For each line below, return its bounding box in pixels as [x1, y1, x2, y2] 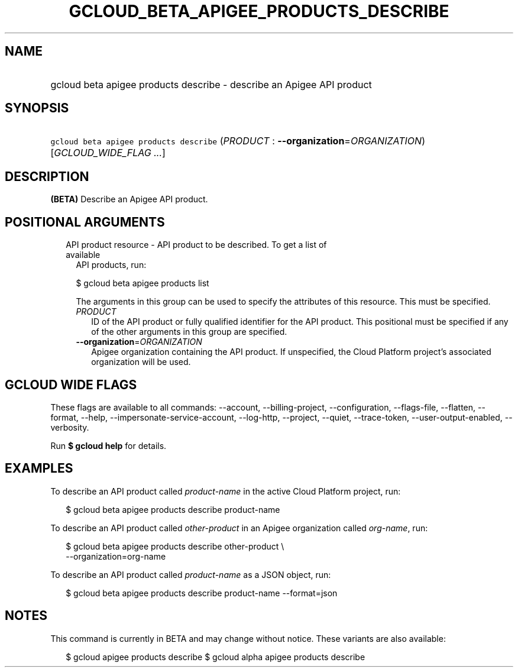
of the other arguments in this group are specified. [91, 327, 287, 337]
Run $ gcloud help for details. [50, 440, 167, 451]
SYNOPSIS [5, 101, 69, 116]
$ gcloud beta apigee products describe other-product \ [66, 541, 284, 551]
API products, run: [76, 260, 147, 270]
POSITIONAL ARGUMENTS [5, 214, 165, 230]
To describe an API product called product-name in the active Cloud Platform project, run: [50, 486, 401, 496]
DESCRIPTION [5, 169, 89, 184]
